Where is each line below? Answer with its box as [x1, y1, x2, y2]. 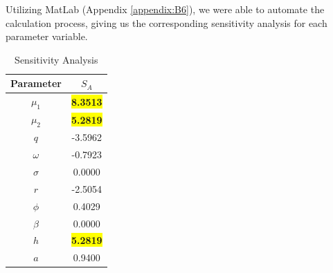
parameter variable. [6, 29, 88, 44]
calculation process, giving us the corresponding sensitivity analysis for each [6, 15, 327, 30]
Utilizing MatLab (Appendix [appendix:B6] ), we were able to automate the [6, 2, 325, 16]
